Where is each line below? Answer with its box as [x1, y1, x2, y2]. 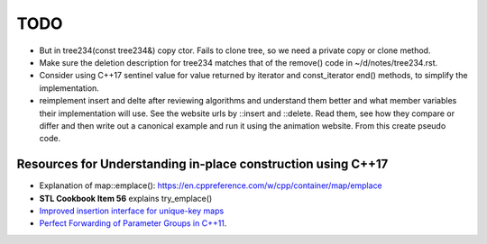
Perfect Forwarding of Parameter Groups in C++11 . [39, 218, 227, 229]
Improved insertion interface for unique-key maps [39, 205, 225, 216]
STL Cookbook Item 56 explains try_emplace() [39, 193, 213, 203]
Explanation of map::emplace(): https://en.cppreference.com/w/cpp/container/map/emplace [39, 180, 382, 191]
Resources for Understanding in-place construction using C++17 [16, 157, 389, 172]
